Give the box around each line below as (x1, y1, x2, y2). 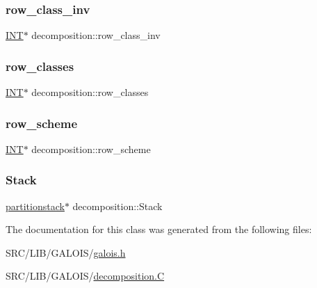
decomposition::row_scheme (31, 141, 151, 156)
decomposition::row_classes (31, 85, 149, 99)
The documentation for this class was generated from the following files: (6, 222, 312, 237)
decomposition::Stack (72, 198, 163, 213)
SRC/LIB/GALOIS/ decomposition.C (6, 269, 165, 283)
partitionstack (6, 198, 65, 213)
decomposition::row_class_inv (31, 28, 161, 42)
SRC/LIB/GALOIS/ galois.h (6, 245, 126, 259)
